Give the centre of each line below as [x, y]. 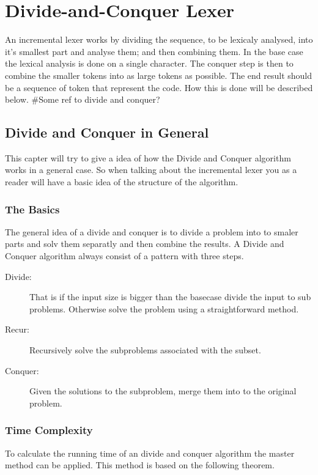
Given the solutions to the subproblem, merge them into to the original [163, 391]
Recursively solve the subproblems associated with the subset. [145, 350]
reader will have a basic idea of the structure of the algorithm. [122, 182]
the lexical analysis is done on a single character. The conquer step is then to [149, 63]
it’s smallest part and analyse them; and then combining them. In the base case [154, 51]
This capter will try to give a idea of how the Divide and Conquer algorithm [148, 157]
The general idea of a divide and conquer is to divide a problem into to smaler [152, 231]
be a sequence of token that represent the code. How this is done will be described [159, 87]
